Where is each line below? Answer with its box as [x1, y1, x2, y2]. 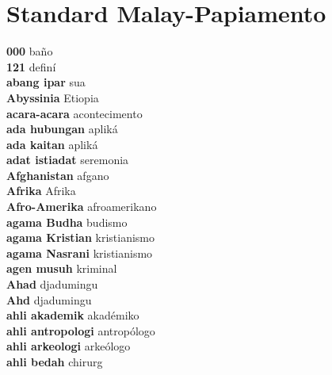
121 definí [6, 58, 56, 75]
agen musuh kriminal [6, 260, 117, 277]
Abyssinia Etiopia [6, 89, 99, 105]
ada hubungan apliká [6, 121, 118, 137]
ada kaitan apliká [6, 136, 98, 152]
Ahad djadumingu [6, 276, 98, 293]
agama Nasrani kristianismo [6, 244, 153, 261]
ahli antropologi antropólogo [6, 322, 155, 339]
